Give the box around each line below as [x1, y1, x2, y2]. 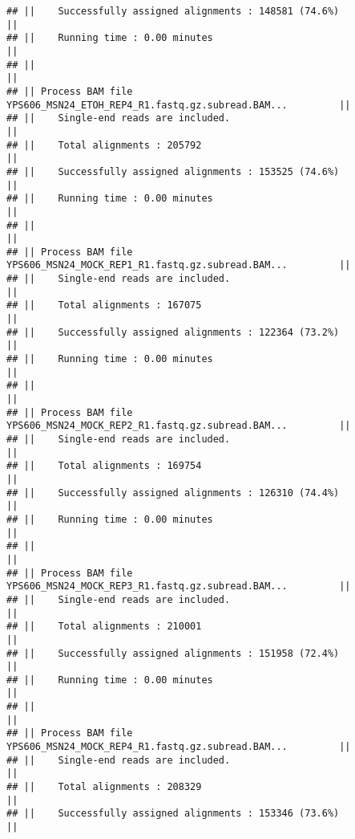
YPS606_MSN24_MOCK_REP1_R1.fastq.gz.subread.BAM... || [6, 259, 351, 271]
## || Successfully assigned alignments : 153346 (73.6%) [6, 808, 340, 820]
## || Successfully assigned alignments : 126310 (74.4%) [6, 487, 340, 499]
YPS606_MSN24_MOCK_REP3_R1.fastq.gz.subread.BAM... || [6, 580, 351, 593]
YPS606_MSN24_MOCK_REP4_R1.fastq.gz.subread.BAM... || [6, 741, 351, 753]
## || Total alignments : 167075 [6, 299, 202, 312]
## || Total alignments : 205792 [6, 139, 202, 151]
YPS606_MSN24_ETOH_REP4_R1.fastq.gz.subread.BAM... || [6, 99, 351, 111]
